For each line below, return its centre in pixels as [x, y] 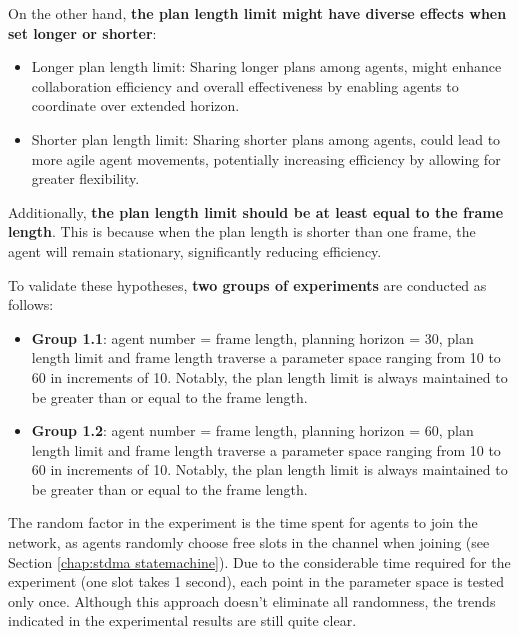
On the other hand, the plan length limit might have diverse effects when [257, 13]
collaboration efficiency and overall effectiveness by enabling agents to [245, 85]
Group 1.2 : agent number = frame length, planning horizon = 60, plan [252, 430]
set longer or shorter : [82, 32]
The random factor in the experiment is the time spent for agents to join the [243, 522]
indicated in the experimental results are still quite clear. [182, 620]
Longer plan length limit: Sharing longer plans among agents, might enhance [266, 66]
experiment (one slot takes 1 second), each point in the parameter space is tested [256, 581]
